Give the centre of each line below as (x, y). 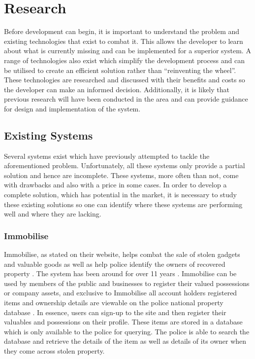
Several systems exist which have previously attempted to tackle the (107, 156)
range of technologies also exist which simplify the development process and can (124, 60)
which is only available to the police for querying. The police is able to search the (127, 331)
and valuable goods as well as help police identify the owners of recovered (115, 264)
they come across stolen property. (54, 350)
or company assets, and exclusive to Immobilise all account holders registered (121, 293)
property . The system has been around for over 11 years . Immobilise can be (120, 273)
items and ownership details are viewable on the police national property (114, 303)
